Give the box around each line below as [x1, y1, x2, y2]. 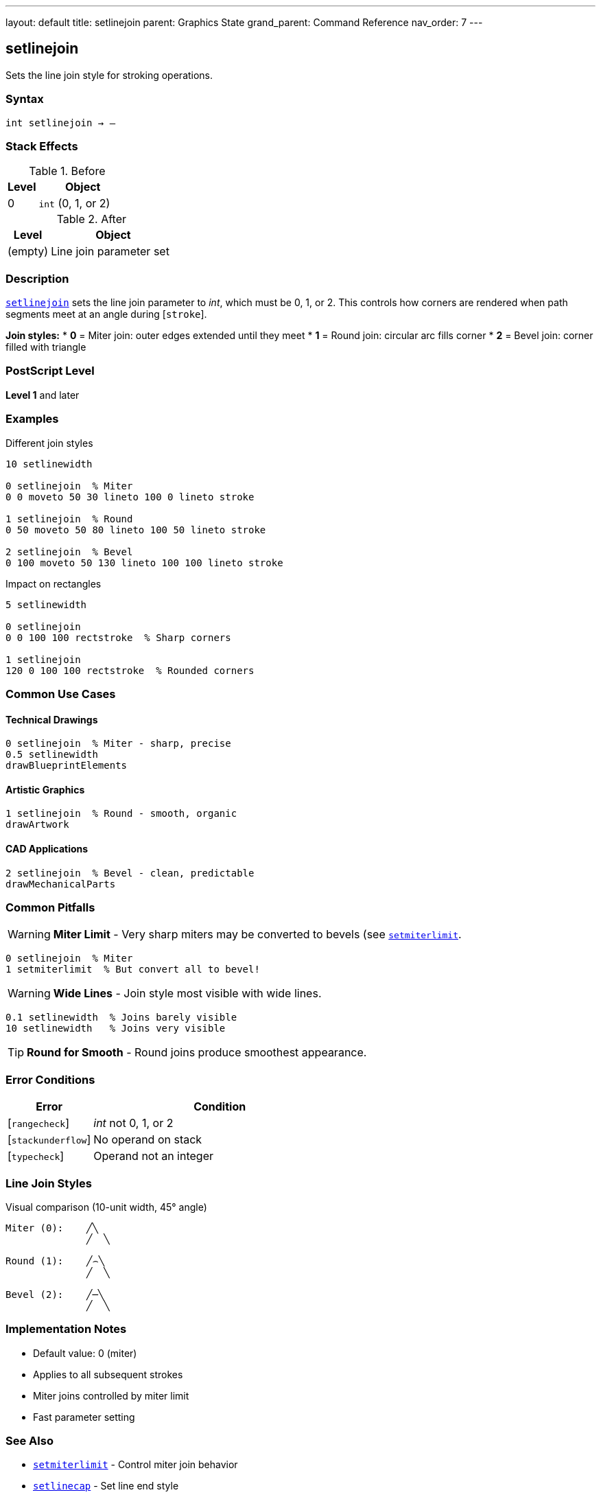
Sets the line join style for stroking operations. [5, 69, 213, 81]
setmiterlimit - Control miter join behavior [33, 1459, 238, 1471]
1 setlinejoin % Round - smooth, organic [5, 808, 237, 820]
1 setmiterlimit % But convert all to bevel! [5, 964, 260, 975]
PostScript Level [5, 364, 95, 378]
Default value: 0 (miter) [33, 1347, 137, 1359]
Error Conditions [5, 1072, 95, 1087]
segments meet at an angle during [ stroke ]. [5, 308, 207, 321]
